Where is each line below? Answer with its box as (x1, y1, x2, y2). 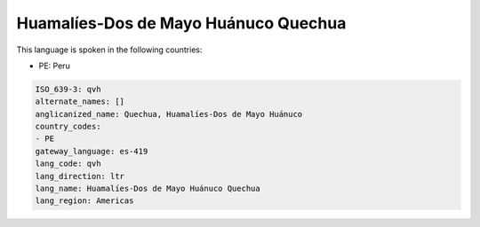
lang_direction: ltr (35, 171, 124, 181)
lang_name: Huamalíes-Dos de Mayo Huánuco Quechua (35, 184, 261, 194)
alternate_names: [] (35, 97, 124, 106)
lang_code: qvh (35, 159, 101, 168)
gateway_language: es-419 (35, 146, 148, 156)
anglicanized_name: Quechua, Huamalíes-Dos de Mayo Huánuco (35, 109, 303, 119)
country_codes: (35, 121, 101, 132)
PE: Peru (38, 60, 70, 71)
